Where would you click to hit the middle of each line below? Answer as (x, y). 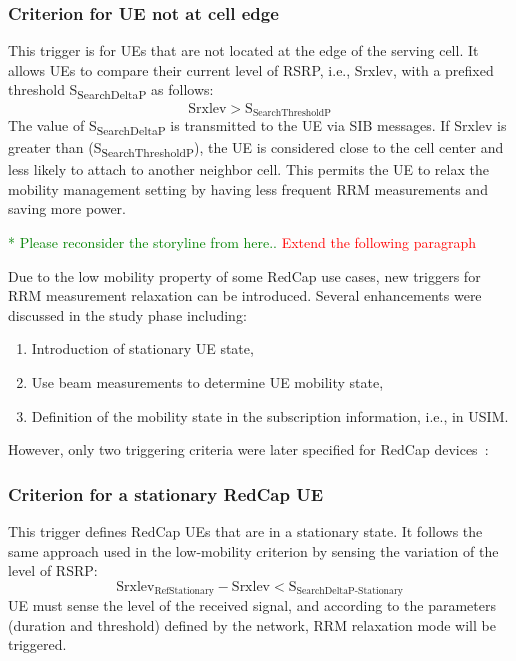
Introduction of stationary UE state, (142, 348)
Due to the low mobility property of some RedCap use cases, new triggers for (244, 275)
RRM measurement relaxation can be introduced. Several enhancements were (245, 295)
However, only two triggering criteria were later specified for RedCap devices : (248, 449)
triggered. (37, 644)
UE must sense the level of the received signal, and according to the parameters (252, 605)
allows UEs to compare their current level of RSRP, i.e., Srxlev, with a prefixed (251, 69)
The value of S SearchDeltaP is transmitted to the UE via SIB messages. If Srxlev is (257, 126)
